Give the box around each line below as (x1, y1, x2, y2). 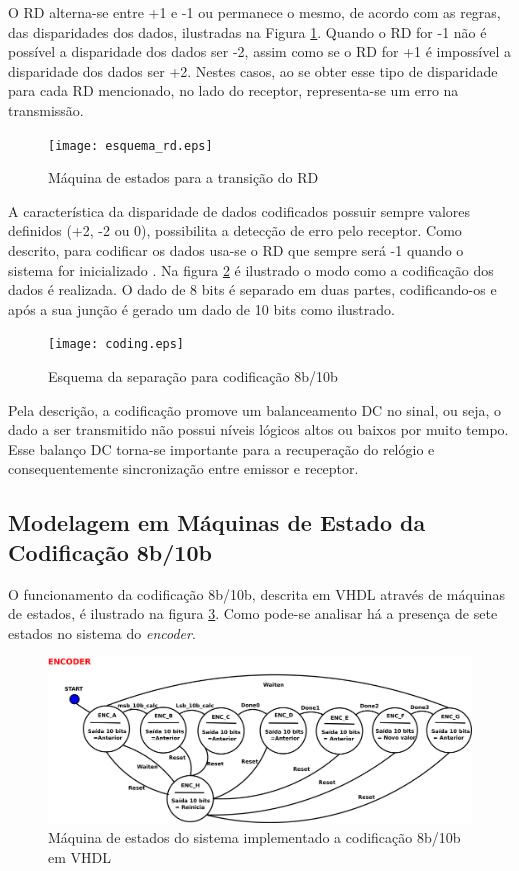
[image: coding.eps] (48, 337, 185, 352)
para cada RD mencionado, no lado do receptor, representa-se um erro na (8, 80, 459, 101)
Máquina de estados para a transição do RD (48, 167, 319, 188)
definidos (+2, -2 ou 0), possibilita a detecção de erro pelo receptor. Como (8, 220, 462, 241)
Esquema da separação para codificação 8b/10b (48, 366, 338, 387)
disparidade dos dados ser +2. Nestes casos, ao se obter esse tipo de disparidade (8, 60, 498, 81)
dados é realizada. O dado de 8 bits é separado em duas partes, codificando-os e (8, 279, 497, 300)
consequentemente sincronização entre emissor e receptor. (8, 458, 359, 479)
